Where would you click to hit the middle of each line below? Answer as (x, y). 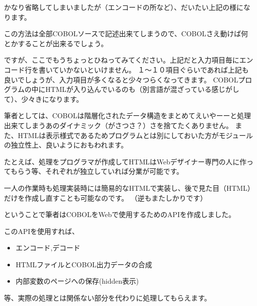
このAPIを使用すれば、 (42, 231)
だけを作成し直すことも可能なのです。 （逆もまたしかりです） (106, 197)
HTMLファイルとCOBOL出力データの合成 (84, 264)
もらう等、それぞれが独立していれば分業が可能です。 (97, 171)
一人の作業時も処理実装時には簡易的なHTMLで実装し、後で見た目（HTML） (128, 188)
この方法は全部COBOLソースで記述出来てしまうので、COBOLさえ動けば (123, 34)
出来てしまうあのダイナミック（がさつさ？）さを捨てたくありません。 (119, 125)
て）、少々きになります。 (44, 99)
